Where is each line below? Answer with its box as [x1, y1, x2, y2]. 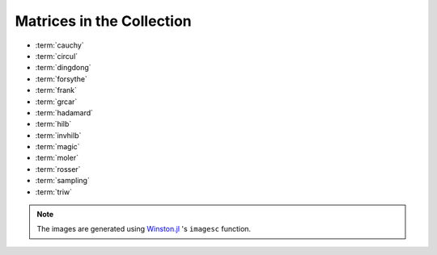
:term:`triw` [35, 186, 73, 197]
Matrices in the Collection [15, 12, 192, 30]
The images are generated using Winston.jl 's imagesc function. [36, 224, 251, 234]
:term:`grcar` [35, 97, 78, 107]
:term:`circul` [35, 51, 78, 61]
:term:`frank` [35, 86, 77, 95]
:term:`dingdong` [35, 63, 92, 73]
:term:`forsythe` [35, 73, 88, 84]
